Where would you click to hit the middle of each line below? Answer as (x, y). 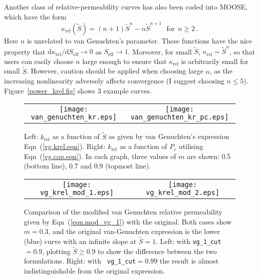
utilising (191, 146)
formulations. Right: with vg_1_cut (80, 261)
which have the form (35, 16)
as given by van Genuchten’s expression (169, 136)
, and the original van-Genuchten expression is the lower (134, 231)
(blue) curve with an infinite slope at (80, 241)
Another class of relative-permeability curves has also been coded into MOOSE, (126, 6)
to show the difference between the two (157, 251)
